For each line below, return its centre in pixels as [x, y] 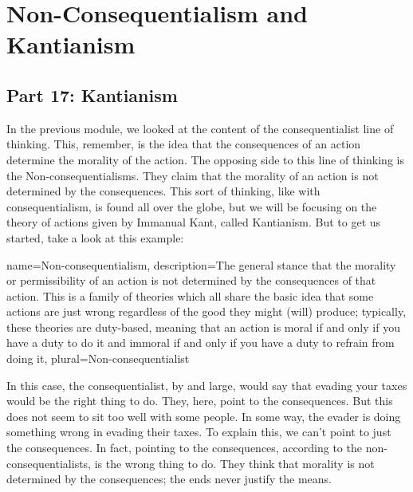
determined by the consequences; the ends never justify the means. [169, 479]
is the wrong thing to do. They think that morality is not [234, 463]
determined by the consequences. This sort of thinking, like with [163, 191]
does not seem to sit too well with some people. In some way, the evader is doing [204, 416]
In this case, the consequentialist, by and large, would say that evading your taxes [207, 385]
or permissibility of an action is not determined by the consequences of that [191, 280]
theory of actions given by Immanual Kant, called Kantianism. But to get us [194, 222]
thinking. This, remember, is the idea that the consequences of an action [184, 144]
